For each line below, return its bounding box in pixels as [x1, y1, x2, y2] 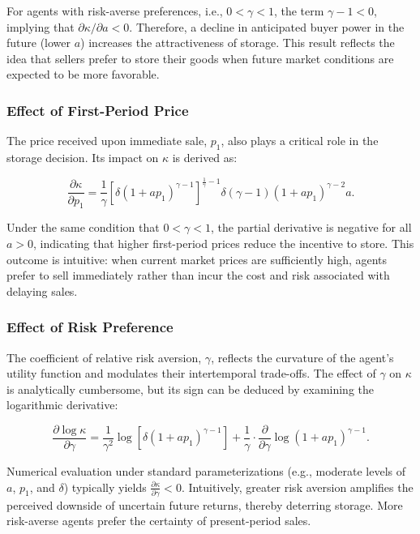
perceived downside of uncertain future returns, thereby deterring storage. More [6, 496, 403, 513]
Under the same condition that [6, 219, 160, 236]
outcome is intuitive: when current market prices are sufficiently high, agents [6, 250, 388, 267]
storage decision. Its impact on [6, 148, 159, 165]
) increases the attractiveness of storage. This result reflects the [80, 34, 395, 51]
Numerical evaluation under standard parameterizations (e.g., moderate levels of [6, 462, 406, 479]
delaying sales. [6, 282, 78, 299]
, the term [273, 2, 324, 19]
